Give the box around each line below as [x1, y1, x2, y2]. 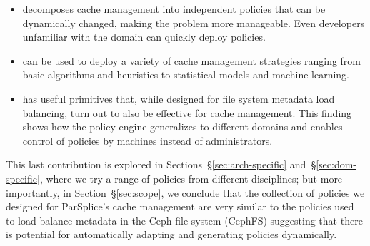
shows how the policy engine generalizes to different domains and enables [22, 119, 343, 134]
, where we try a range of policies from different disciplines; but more [39, 170, 343, 185]
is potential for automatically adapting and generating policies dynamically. [6, 227, 337, 242]
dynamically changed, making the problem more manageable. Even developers [22, 15, 365, 30]
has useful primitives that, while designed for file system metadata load [22, 91, 335, 106]
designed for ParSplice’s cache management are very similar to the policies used [6, 199, 354, 214]
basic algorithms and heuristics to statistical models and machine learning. [22, 67, 350, 82]
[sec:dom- [316, 157, 357, 172]
